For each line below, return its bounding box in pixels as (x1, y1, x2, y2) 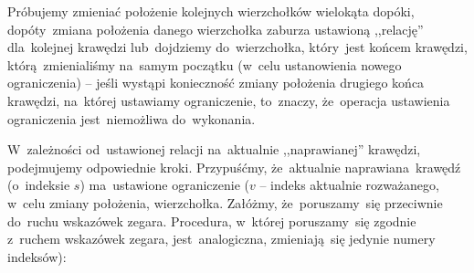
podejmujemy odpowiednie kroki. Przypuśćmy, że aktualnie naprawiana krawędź (7, 157, 461, 176)
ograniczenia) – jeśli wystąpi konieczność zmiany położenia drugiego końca (7, 73, 425, 92)
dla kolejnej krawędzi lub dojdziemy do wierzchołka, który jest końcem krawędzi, (7, 37, 468, 57)
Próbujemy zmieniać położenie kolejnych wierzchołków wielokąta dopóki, (7, 2, 415, 20)
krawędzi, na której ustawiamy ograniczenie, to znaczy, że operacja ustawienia (7, 90, 450, 110)
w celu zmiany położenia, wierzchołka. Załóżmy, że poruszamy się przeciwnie (7, 193, 443, 212)
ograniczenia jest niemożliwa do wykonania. (7, 109, 256, 128)
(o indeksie (7, 175, 70, 194)
